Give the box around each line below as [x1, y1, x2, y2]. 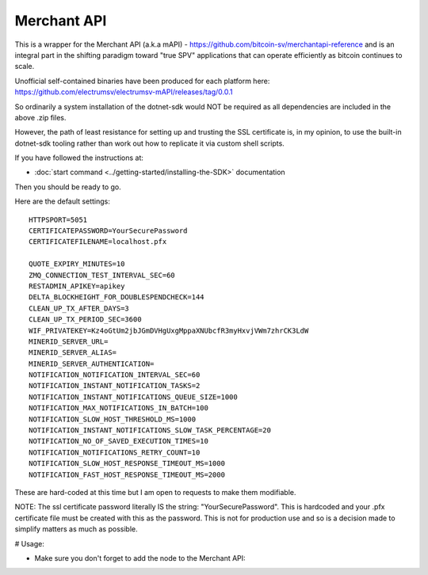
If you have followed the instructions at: [14, 153, 144, 162]
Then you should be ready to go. [14, 182, 122, 192]
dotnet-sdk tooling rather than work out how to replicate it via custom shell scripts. [14, 139, 285, 148]
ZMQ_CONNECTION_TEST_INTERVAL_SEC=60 [29, 270, 176, 280]
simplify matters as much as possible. [14, 524, 138, 534]
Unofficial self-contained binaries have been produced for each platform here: [14, 76, 270, 86]
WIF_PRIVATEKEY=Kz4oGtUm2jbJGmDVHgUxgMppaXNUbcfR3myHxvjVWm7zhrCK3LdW [29, 326, 309, 335]
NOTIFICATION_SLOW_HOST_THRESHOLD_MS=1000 [29, 414, 197, 424]
